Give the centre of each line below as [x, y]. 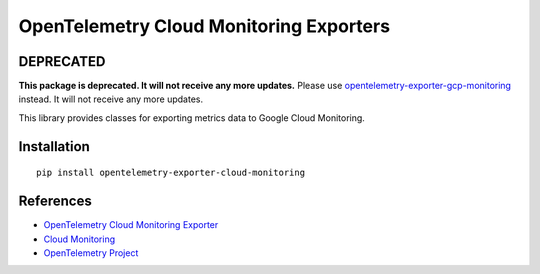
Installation [54, 146]
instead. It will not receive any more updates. [111, 99]
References [55, 201]
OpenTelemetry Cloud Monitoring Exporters [204, 26]
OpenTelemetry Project [91, 252]
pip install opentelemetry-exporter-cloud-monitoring [170, 173]
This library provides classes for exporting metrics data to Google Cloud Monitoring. [191, 117]
